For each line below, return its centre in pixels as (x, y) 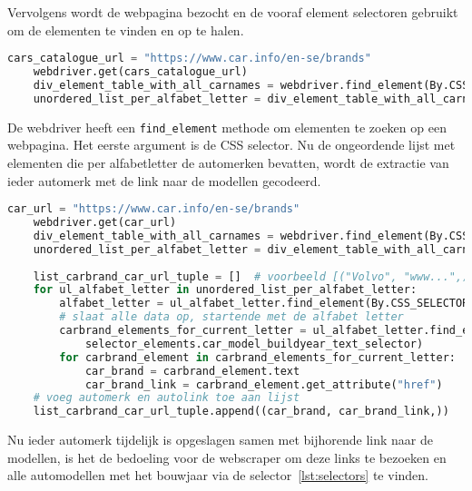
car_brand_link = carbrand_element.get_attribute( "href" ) (264, 384)
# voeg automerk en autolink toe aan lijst (167, 398)
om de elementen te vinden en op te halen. (126, 29)
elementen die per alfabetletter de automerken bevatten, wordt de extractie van (228, 162)
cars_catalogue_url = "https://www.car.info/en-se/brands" (189, 59)
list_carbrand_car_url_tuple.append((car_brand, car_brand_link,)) (241, 412)
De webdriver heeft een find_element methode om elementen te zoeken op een (227, 127)
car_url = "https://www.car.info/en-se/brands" (154, 209)
